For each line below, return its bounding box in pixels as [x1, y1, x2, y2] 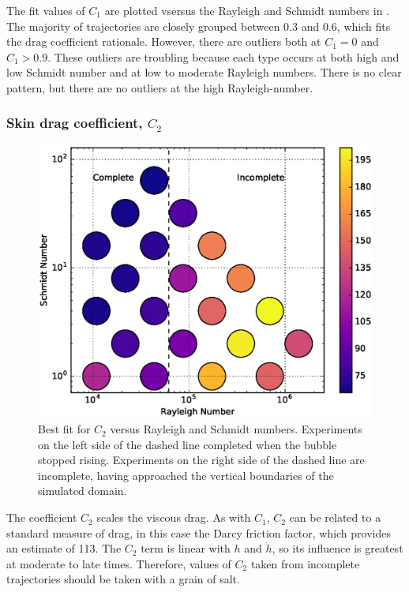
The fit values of [6, 2, 85, 18]
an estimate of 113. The [6, 540, 122, 556]
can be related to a [289, 509, 381, 526]
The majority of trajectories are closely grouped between [6, 17, 280, 34]
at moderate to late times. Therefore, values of [6, 555, 231, 571]
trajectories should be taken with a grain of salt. [6, 571, 240, 587]
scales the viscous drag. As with [96, 509, 251, 526]
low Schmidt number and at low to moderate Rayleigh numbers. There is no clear [6, 64, 402, 81]
